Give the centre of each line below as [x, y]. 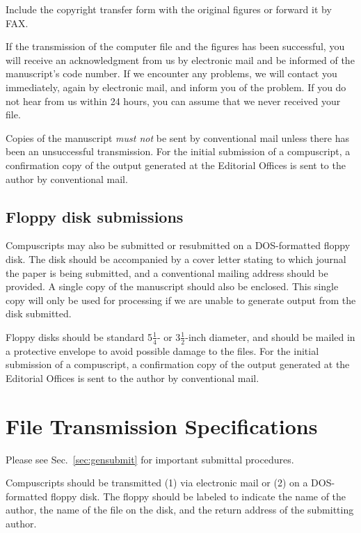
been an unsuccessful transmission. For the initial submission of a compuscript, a [178, 151]
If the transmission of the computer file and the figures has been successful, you [175, 46]
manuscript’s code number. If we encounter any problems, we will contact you [171, 73]
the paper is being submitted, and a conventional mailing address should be [167, 272]
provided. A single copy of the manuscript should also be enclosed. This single [172, 286]
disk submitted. [39, 313]
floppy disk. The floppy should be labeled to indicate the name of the [198, 496]
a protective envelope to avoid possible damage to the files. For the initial [162, 350]
